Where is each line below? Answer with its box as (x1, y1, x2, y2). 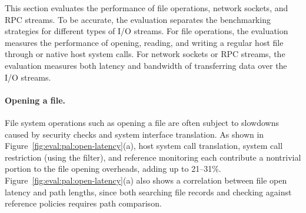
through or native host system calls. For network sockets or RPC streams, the (5, 48, 285, 60)
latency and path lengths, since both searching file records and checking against (5, 185, 292, 198)
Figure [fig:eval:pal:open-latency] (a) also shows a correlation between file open (5, 174, 287, 186)
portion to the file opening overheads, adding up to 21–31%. (5, 162, 221, 175)
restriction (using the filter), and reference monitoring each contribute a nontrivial (5, 151, 301, 163)
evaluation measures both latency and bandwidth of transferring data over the (5, 59, 287, 71)
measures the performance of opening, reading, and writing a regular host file (5, 36, 284, 48)
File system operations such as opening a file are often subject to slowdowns (5, 116, 279, 128)
